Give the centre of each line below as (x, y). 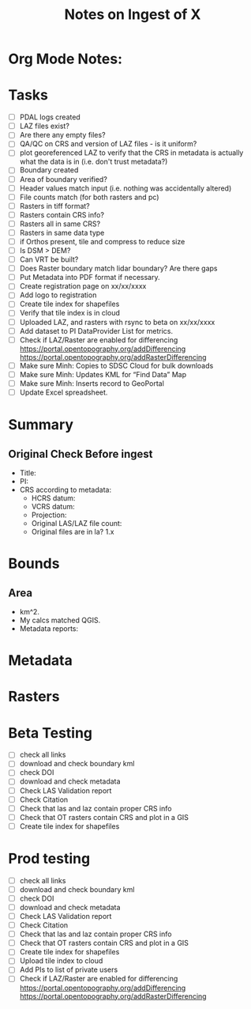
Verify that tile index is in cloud (69, 313)
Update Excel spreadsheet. (64, 392)
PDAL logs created (50, 117)
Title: (28, 473)
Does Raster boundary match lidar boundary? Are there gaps (118, 268)
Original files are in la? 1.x (73, 531)
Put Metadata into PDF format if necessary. (90, 278)
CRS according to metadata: (66, 489)
